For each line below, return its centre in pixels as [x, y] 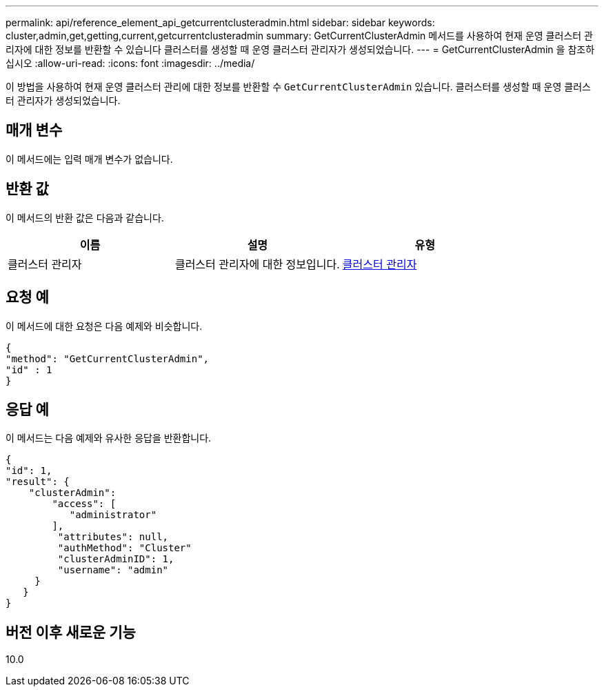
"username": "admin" [113, 570]
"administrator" [113, 515]
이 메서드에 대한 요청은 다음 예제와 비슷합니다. [104, 326]
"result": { [38, 482]
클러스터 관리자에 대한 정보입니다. [257, 264]
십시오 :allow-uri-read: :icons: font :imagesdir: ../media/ [130, 63]
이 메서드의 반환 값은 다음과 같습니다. [85, 217]
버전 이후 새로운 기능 [71, 632]
